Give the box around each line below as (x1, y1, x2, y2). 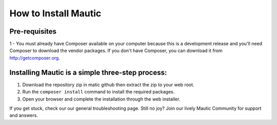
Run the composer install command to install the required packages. (22, 89, 175, 95)
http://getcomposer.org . (9, 55, 60, 61)
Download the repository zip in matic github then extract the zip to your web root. (22, 82, 194, 88)
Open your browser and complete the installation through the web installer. (22, 96, 181, 102)
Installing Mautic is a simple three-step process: (9, 68, 167, 77)
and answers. (9, 112, 38, 118)
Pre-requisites (9, 27, 56, 36)
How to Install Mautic (9, 8, 102, 19)
